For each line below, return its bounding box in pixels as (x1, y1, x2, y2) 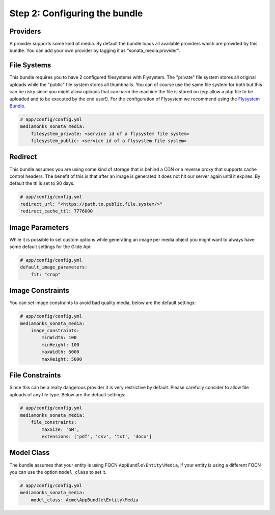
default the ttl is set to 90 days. (9, 180, 75, 186)
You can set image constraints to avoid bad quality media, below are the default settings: (9, 300, 196, 306)
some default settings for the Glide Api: (9, 243, 92, 250)
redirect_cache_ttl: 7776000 (20, 208, 93, 214)
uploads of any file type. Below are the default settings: (9, 391, 126, 397)
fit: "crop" (31, 272, 61, 277)
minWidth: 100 (41, 335, 77, 341)
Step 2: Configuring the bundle (9, 8, 143, 19)
